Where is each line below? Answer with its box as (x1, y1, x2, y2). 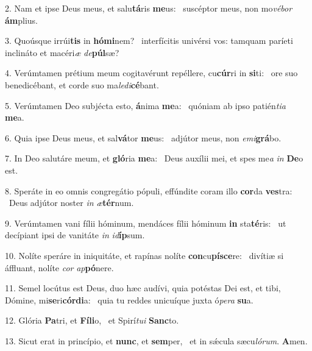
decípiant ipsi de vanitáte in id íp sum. (5, 229, 145, 241)
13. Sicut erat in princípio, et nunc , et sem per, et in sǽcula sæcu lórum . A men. (5, 334, 308, 347)
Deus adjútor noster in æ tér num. (9, 196, 134, 209)
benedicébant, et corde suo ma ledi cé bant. (5, 78, 159, 91)
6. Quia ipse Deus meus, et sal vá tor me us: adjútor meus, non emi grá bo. (5, 131, 282, 144)
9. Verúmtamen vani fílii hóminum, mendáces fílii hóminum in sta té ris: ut (5, 216, 286, 229)
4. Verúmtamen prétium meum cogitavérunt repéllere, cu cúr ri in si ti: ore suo (5, 66, 298, 79)
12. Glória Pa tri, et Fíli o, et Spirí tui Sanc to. (5, 314, 179, 327)
